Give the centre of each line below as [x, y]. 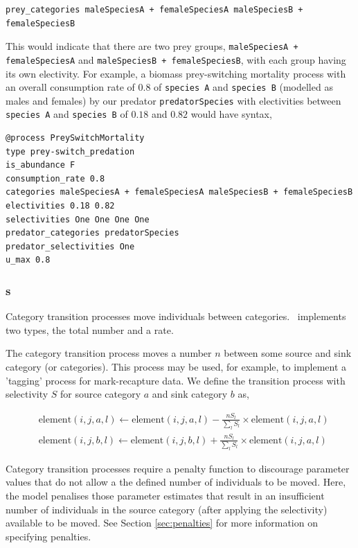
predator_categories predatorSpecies [92, 233]
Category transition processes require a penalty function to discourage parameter [178, 468]
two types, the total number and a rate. [90, 329]
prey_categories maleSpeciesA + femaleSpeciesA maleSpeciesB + [154, 10]
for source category [101, 394]
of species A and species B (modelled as [243, 87]
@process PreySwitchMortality [75, 138]
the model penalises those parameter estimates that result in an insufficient [165, 495]
